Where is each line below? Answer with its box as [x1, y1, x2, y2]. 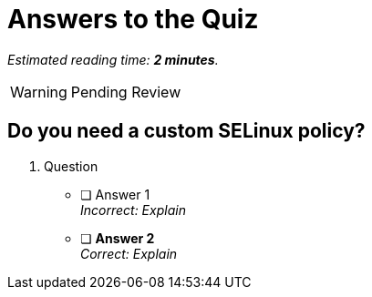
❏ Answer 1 [80, 186, 150, 202]
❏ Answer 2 [80, 230, 155, 246]
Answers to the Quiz [7, 4, 259, 35]
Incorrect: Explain [80, 201, 186, 218]
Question [44, 158, 98, 174]
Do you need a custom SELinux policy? [7, 119, 366, 143]
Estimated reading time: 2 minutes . [7, 51, 219, 67]
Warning [10, 82, 67, 101]
